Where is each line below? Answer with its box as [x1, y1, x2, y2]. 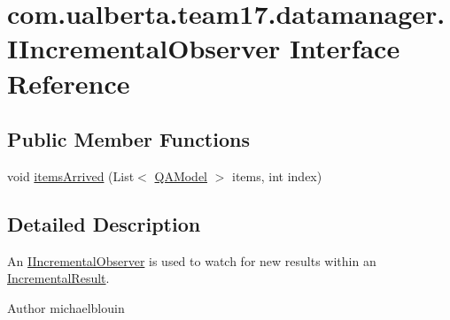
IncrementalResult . [7, 269, 110, 287]
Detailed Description [7, 210, 201, 237]
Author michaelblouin [7, 298, 125, 316]
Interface [289, 30, 400, 66]
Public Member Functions [7, 126, 250, 153]
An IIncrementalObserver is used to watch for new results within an [7, 251, 376, 270]
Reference [7, 65, 130, 101]
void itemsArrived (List [7, 166, 135, 185]
